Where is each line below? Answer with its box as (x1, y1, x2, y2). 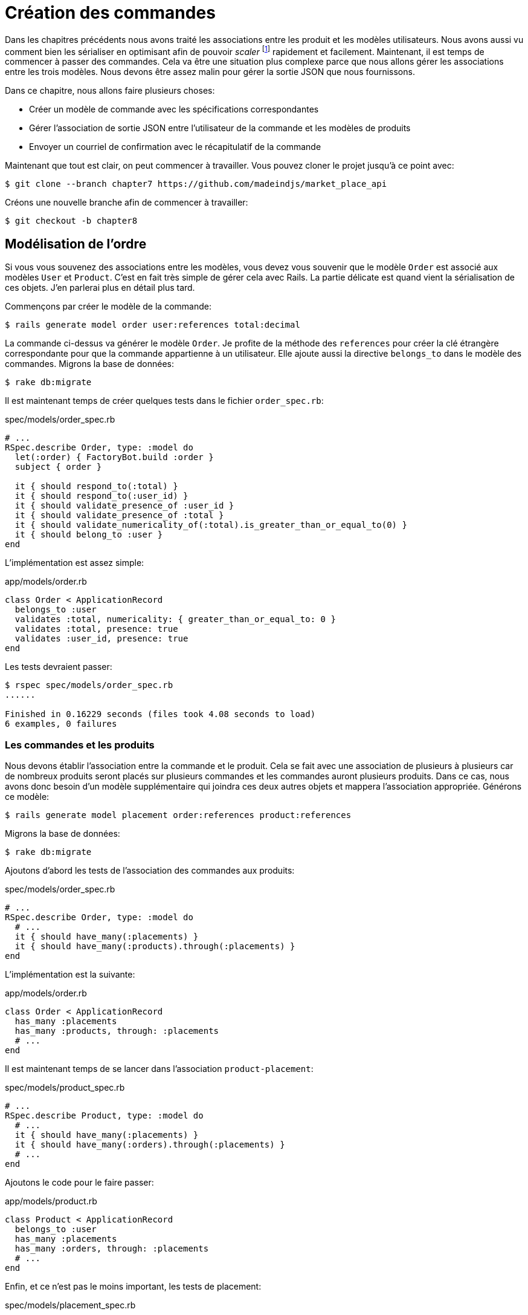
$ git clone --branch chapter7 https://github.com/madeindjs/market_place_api (5, 179, 387, 189)
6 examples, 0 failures (5, 719, 117, 729)
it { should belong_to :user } (14, 530, 163, 540)
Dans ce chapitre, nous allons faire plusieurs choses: (5, 85, 215, 96)
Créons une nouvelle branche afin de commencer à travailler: (5, 197, 248, 208)
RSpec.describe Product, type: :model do (5, 1111, 204, 1120)
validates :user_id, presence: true (14, 634, 188, 644)
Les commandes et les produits (5, 738, 155, 751)
